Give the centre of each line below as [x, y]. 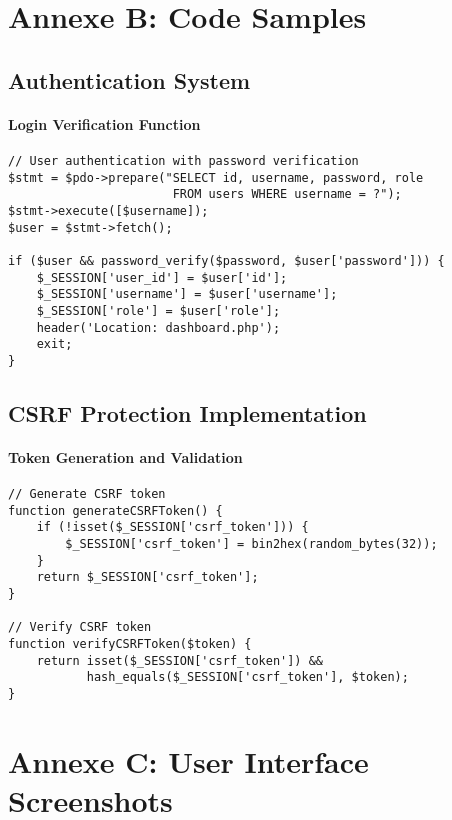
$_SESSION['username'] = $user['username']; [187, 294]
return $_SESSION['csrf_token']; [147, 577]
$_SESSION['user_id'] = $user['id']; [162, 277]
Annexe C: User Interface [188, 760]
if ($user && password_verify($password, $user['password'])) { [226, 260]
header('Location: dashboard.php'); [158, 327]
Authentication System [129, 79]
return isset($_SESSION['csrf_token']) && [179, 660]
